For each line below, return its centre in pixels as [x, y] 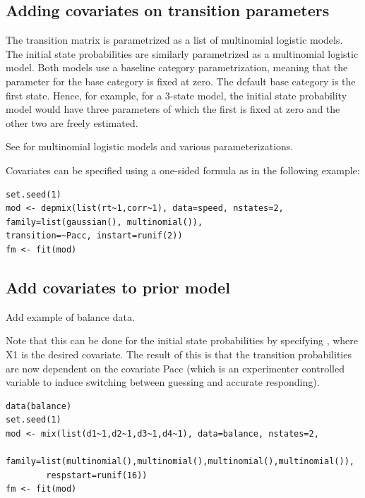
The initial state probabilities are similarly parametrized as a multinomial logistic [182, 53]
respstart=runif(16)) [97, 475]
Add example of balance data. [70, 316]
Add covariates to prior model [118, 287]
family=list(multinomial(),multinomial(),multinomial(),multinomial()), [180, 462]
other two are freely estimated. [72, 122]
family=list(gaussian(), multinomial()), [104, 222]
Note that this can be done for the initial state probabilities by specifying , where [182, 340]
